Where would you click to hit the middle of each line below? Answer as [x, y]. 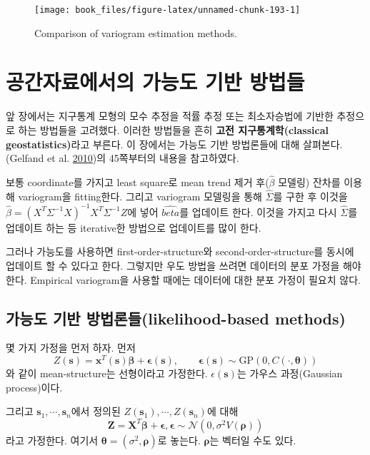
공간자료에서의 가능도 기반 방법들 [155, 82]
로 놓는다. [179, 440]
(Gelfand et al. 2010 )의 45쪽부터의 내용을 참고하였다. [122, 158]
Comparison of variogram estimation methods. [136, 32]
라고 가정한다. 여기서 [52, 440]
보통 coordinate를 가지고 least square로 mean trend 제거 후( [137, 182]
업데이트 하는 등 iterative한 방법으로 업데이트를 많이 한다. [134, 227]
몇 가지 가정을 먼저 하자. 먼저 [71, 348]
